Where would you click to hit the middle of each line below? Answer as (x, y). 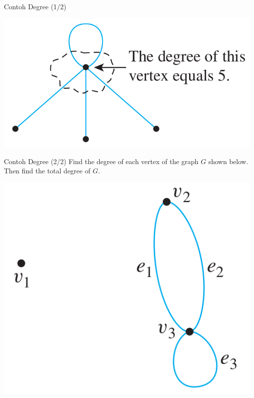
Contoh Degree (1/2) (35, 6)
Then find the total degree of (47, 171)
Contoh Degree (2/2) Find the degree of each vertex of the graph (101, 161)
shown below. (228, 161)
